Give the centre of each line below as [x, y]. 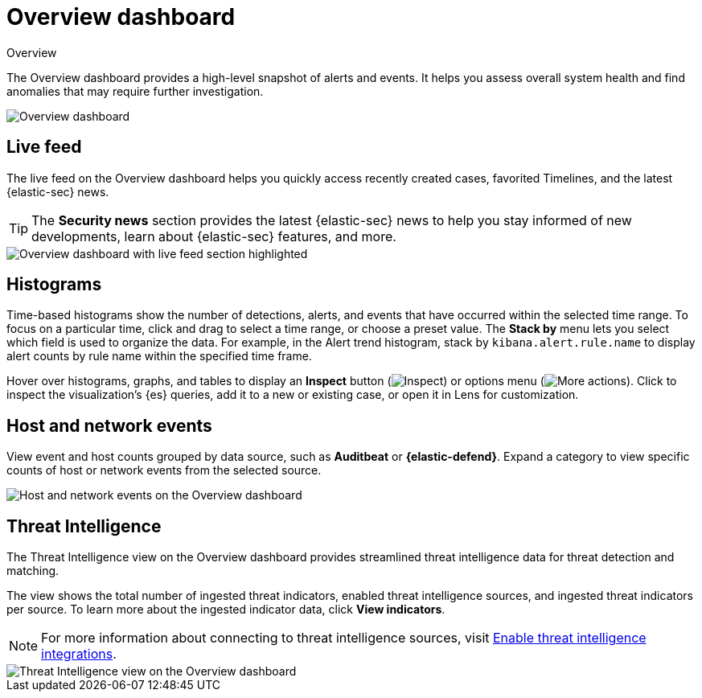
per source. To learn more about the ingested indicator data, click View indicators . [226, 610]
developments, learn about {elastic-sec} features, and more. [214, 236]
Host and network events [109, 425]
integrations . [79, 654]
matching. [33, 571]
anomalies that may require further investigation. [135, 91]
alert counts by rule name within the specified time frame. [159, 356]
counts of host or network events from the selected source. [164, 470]
